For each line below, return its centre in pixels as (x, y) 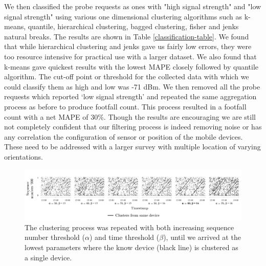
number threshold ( (55, 237)
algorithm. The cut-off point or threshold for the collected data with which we (127, 76)
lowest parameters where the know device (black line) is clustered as (131, 247)
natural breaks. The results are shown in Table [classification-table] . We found (127, 36)
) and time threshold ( (124, 237)
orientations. (24, 156)
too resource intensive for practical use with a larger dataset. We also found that (130, 56)
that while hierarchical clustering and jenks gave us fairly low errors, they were (128, 46)
